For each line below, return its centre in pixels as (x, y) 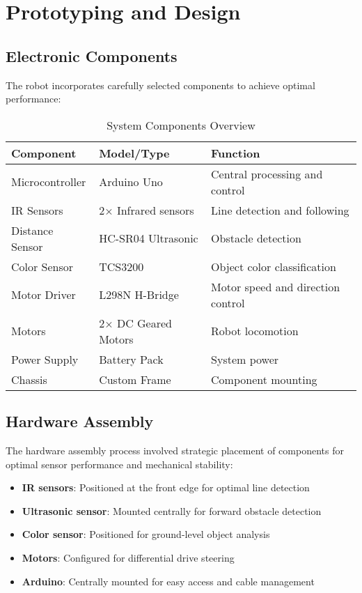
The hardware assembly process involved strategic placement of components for (175, 450)
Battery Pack (131, 359)
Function (236, 153)
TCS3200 (121, 266)
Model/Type (134, 153)
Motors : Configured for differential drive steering (128, 557)
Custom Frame (135, 379)
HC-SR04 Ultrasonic (149, 238)
